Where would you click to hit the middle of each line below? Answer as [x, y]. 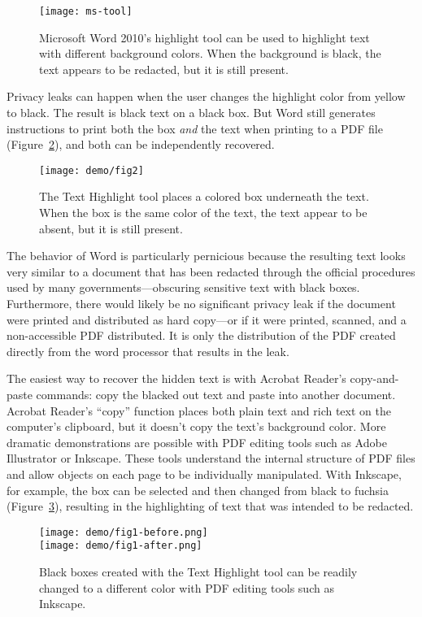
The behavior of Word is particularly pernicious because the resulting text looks [206, 256]
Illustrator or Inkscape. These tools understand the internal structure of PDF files [211, 458]
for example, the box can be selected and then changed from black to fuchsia [198, 490]
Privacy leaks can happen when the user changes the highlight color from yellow [206, 96]
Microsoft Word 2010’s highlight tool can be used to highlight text [204, 37]
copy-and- [374, 378]
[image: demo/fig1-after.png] [121, 546]
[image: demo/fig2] [91, 170]
